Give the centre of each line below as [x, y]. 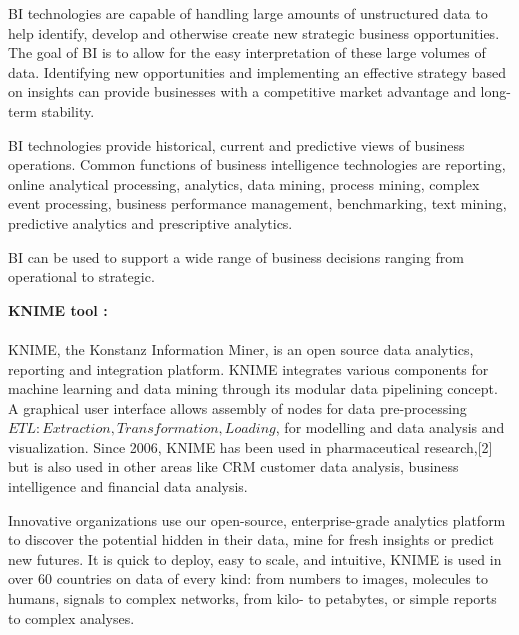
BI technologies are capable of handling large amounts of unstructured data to [248, 13]
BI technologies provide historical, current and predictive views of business [236, 144]
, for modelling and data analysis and [390, 427]
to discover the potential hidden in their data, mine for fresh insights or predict [251, 539]
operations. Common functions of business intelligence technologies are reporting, [257, 164]
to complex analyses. [71, 617]
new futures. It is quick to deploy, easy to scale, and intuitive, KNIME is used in [255, 558]
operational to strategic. [81, 276]
